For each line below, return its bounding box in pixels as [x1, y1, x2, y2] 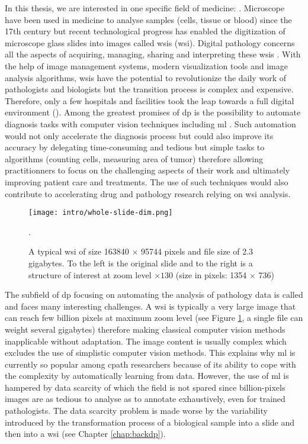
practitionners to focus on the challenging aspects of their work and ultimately [5, 164, 290, 176]
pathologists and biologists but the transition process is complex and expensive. [5, 83, 294, 95]
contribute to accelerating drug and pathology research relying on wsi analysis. [5, 187, 291, 200]
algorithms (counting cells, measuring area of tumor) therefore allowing [5, 152, 264, 165]
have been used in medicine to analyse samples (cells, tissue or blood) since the [5, 13, 292, 25]
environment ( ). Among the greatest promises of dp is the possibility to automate [5, 106, 301, 118]
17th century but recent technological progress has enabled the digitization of [5, 25, 285, 37]
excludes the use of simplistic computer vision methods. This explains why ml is [5, 346, 296, 359]
